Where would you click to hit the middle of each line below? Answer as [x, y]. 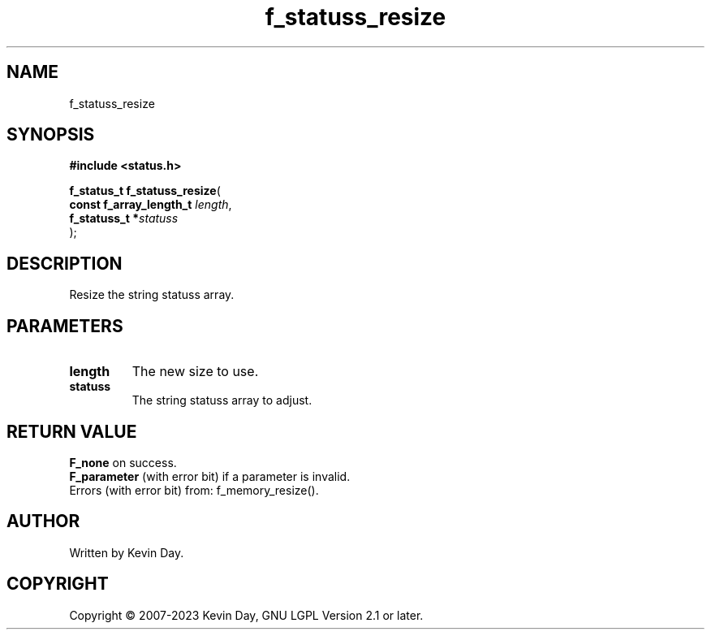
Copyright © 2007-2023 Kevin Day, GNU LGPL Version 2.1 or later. [246, 615]
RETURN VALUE [72, 431]
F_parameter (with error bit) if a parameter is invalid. [210, 476]
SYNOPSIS [51, 135]
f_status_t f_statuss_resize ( [145, 191]
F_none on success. [123, 462]
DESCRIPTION [65, 263]
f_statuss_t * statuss [124, 218]
